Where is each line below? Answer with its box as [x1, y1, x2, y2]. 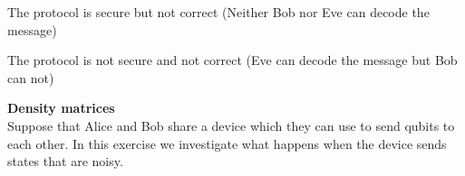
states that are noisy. [7, 152, 123, 171]
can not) [7, 68, 54, 87]
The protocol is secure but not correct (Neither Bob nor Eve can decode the [7, 3, 430, 21]
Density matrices [7, 98, 115, 117]
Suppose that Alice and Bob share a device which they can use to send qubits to [7, 116, 455, 134]
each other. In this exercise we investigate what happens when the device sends [7, 134, 447, 153]
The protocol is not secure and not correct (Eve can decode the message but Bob [7, 51, 458, 69]
